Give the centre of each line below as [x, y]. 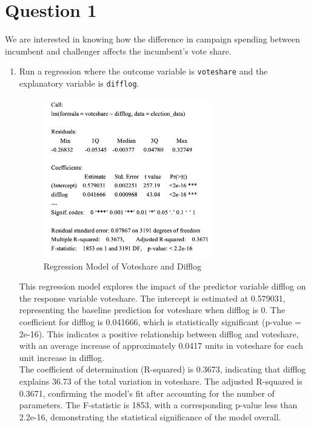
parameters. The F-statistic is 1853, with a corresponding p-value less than [158, 405]
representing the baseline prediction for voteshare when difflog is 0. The [152, 310]
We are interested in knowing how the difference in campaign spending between [152, 39]
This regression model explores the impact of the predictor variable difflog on [162, 286]
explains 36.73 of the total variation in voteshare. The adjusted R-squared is [161, 381]
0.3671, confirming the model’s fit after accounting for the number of [147, 393]
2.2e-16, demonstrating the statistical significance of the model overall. [150, 416]
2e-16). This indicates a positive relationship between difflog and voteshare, [159, 333]
